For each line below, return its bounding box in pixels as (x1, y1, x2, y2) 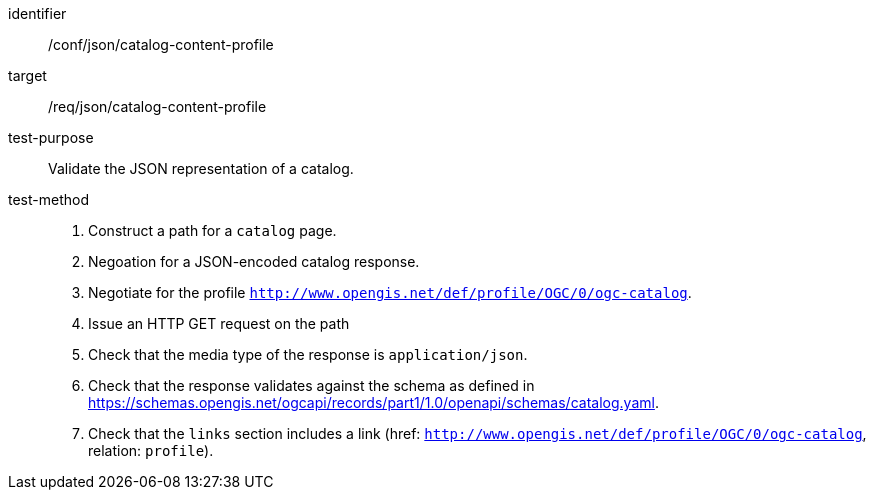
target (8, 67, 47, 84)
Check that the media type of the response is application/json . (88, 346, 528, 363)
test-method (8, 191, 89, 208)
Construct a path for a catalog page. (88, 222, 337, 239)
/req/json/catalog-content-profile (48, 98, 267, 115)
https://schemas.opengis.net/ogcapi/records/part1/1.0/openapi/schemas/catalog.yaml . (88, 394, 659, 411)
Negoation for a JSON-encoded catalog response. (88, 253, 420, 270)
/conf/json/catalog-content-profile (48, 36, 274, 53)
